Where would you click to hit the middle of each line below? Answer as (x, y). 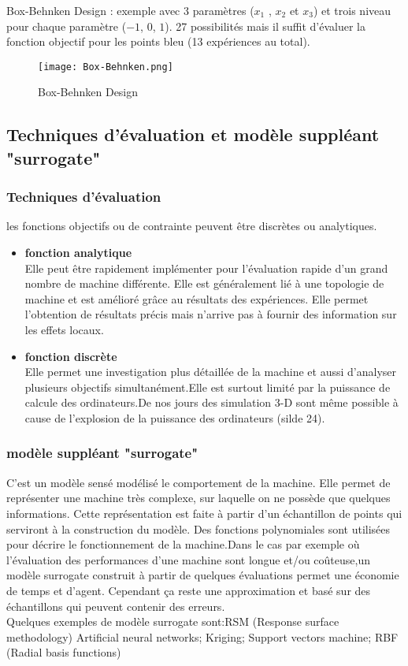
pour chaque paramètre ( (67, 26)
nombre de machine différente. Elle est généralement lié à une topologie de (204, 283)
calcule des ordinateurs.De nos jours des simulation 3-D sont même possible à (211, 402)
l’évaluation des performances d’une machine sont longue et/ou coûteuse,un (188, 559)
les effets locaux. (64, 329)
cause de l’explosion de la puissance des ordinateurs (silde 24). (175, 417)
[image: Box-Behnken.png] (106, 67)
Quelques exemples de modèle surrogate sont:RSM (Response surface (173, 621)
